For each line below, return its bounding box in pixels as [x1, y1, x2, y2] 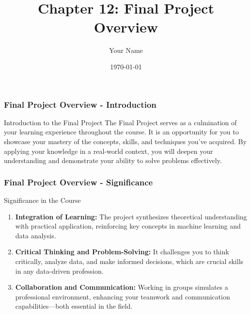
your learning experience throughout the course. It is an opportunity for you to [4, 127, 239, 137]
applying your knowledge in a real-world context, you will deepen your [4, 146, 213, 156]
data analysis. [15, 230, 56, 240]
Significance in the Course [4, 195, 81, 205]
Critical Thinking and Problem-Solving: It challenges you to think [15, 247, 229, 257]
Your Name [109, 45, 143, 55]
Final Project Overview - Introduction [4, 98, 157, 110]
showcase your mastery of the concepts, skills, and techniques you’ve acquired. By [4, 136, 247, 146]
